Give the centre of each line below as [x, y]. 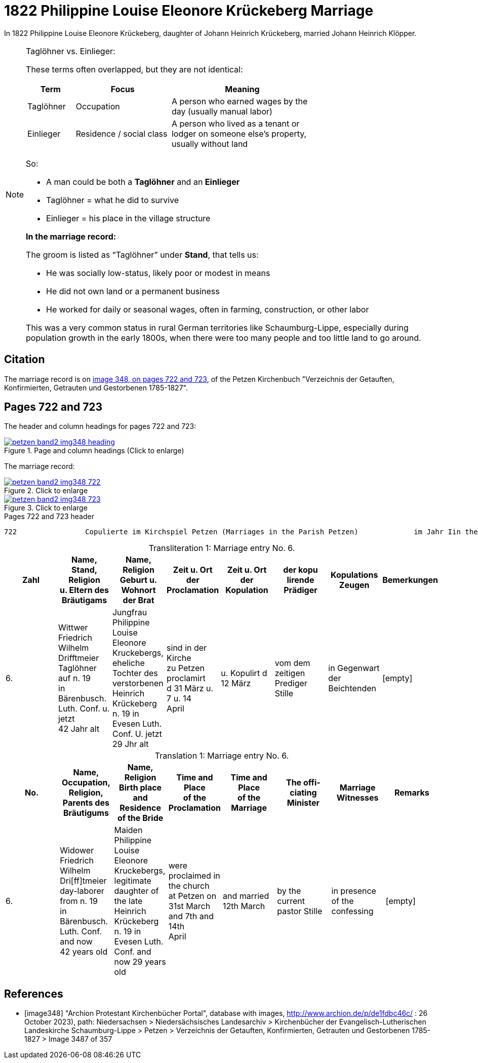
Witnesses [357, 798]
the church [189, 886]
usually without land [210, 144]
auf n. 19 [74, 678]
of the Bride [140, 818]
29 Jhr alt [130, 744]
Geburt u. [138, 580]
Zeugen [354, 585]
